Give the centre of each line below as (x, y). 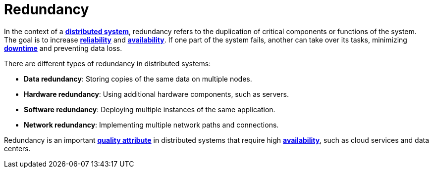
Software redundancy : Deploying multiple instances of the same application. (150, 109)
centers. (17, 148)
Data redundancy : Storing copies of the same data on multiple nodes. (138, 79)
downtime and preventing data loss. (63, 48)
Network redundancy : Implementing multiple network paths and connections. (151, 125)
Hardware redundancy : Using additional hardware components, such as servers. (156, 94)
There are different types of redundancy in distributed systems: (108, 63)
